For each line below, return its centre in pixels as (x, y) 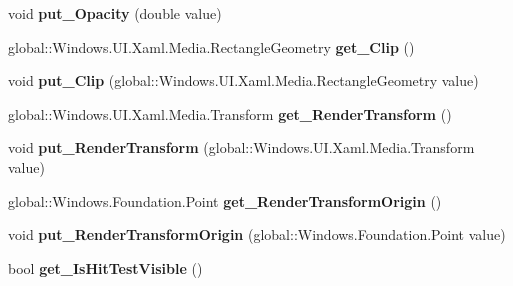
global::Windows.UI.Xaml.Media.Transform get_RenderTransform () (230, 113)
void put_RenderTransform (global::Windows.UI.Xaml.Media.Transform (241, 147)
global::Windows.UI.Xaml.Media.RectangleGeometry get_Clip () (211, 46)
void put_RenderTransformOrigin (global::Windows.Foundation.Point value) (257, 234)
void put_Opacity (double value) (115, 13)
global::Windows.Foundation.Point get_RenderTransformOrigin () (225, 200)
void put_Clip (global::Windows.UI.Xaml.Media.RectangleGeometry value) (243, 80)
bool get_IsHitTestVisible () (105, 267)
